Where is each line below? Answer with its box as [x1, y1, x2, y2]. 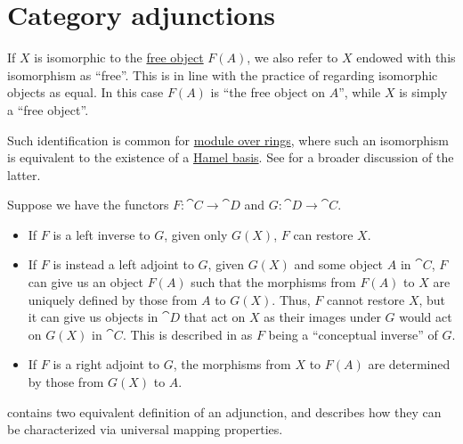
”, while [338, 83, 381, 102]
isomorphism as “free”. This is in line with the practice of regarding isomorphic [7, 65, 438, 84]
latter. [7, 165, 41, 184]
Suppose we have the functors [7, 195, 169, 214]
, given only [164, 225, 228, 243]
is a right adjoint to [53, 355, 159, 374]
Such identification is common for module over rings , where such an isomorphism [7, 130, 450, 149]
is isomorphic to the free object [34, 48, 204, 67]
